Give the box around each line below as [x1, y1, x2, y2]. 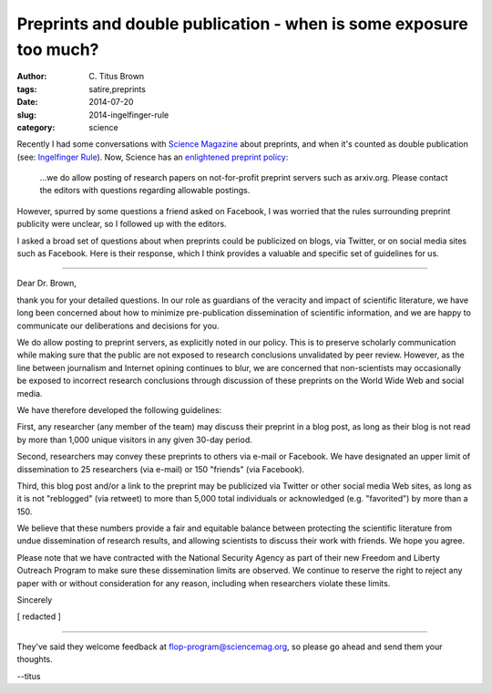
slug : [16, 109, 36, 120]
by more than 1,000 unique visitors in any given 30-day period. [16, 434, 252, 445]
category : [16, 121, 56, 132]
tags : [16, 83, 37, 95]
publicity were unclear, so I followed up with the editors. [16, 219, 227, 230]
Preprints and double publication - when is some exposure [16, 14, 468, 34]
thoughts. [16, 654, 54, 665]
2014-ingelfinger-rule [88, 109, 169, 120]
